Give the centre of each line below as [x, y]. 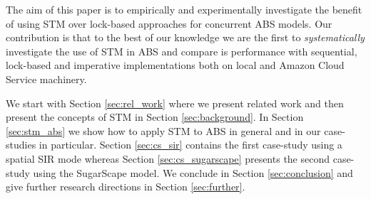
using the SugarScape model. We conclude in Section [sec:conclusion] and [193, 172]
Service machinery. [46, 79]
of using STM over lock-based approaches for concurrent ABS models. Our [169, 23]
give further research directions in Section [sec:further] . [126, 187]
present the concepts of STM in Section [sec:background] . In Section [155, 117]
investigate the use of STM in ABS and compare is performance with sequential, [182, 51]
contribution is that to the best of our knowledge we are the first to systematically [185, 37]
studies [21, 145]
